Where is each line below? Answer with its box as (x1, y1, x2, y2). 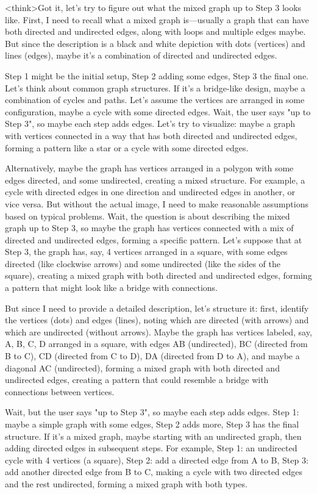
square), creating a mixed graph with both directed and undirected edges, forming (5, 269, 312, 282)
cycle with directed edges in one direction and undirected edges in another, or (5, 185, 295, 198)
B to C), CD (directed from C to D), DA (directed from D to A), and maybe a (5, 349, 300, 362)
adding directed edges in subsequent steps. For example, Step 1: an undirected (5, 442, 297, 454)
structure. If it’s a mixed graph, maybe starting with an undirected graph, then (5, 429, 302, 442)
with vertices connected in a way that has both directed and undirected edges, (5, 129, 297, 141)
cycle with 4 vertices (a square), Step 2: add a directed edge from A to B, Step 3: (5, 453, 308, 466)
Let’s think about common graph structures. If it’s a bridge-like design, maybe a (5, 81, 305, 94)
